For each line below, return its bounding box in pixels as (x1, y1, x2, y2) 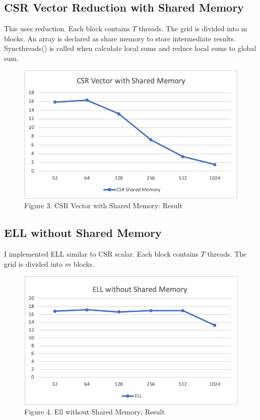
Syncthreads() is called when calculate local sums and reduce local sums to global (4, 43, 256, 53)
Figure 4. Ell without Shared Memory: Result (24, 406, 165, 417)
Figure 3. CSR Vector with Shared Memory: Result (24, 200, 182, 211)
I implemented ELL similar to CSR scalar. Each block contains (4, 249, 199, 259)
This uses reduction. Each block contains (4, 23, 130, 34)
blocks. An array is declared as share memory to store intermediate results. (4, 33, 236, 43)
